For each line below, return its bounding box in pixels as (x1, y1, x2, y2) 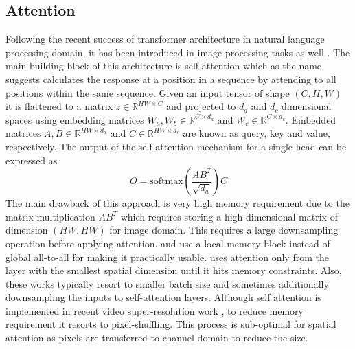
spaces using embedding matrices (5, 112, 144, 126)
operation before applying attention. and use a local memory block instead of (5, 236, 330, 250)
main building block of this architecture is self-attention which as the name (5, 58, 322, 73)
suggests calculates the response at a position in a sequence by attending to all (5, 71, 336, 86)
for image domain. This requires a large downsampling (109, 223, 339, 237)
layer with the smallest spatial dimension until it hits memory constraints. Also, (5, 263, 342, 278)
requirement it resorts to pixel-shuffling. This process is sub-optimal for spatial (5, 317, 336, 331)
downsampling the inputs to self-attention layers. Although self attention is (5, 290, 321, 304)
